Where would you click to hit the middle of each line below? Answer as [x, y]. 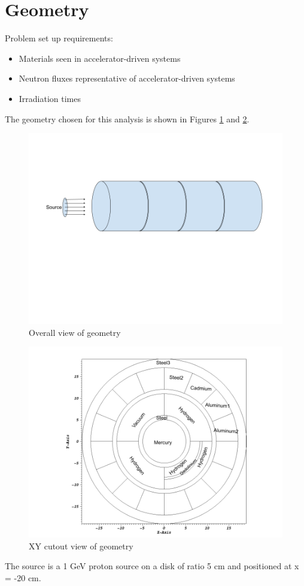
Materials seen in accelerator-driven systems [100, 58]
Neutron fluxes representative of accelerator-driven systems [127, 78]
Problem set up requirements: [59, 38]
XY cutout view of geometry [81, 546]
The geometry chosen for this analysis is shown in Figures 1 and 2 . [127, 118]
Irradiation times [50, 98]
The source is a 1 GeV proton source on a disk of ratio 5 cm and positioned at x [152, 566]
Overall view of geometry [75, 332]
